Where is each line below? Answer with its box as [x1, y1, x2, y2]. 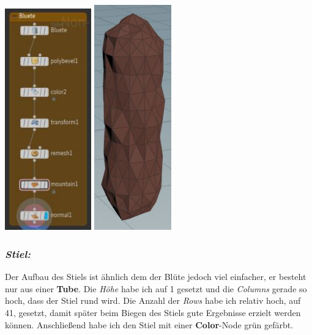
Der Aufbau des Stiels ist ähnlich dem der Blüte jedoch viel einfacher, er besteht [5, 270, 306, 283]
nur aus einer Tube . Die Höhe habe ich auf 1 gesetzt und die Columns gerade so [5, 282, 307, 295]
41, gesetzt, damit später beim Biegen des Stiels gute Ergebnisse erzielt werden [5, 306, 301, 318]
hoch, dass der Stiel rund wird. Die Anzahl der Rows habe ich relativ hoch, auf [5, 294, 301, 307]
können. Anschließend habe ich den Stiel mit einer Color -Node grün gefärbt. [5, 318, 294, 331]
